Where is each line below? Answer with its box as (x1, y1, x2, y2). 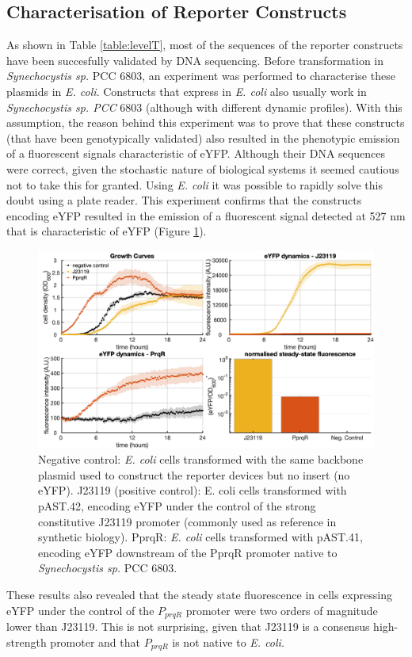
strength (6, 633, 47, 650)
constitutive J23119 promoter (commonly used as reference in (38, 513, 337, 529)
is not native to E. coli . (172, 633, 284, 650)
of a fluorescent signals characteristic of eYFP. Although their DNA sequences (6, 145, 385, 162)
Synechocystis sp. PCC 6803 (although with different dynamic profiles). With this (6, 98, 402, 115)
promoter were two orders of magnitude (185, 602, 378, 618)
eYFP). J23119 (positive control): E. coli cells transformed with (38, 482, 347, 498)
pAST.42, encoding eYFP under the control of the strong (38, 497, 316, 514)
